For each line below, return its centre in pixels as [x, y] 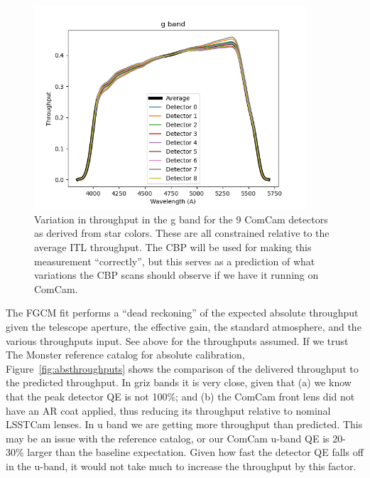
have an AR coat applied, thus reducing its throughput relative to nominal [168, 410]
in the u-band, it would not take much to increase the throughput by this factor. [181, 466]
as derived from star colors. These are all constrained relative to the [182, 233]
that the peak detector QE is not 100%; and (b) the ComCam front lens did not [180, 396]
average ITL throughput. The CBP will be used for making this [173, 246]
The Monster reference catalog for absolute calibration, [125, 355]
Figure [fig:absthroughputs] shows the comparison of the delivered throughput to [182, 368]
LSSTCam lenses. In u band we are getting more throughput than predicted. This [184, 424]
